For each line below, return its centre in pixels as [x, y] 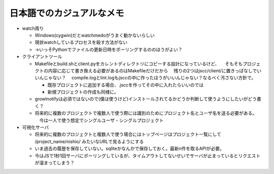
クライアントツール [42, 57]
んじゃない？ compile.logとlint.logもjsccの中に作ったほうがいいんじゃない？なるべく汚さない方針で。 [147, 78]
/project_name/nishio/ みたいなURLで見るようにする [89, 141]
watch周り [33, 28]
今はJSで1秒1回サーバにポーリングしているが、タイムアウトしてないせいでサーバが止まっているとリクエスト [148, 156]
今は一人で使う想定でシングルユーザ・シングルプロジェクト [101, 120]
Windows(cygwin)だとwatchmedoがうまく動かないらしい [95, 35]
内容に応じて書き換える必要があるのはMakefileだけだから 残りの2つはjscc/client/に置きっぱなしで [152, 70]
